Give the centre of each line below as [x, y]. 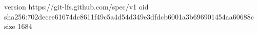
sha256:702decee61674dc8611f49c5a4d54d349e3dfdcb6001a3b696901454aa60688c [129, 16]
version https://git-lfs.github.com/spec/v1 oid [76, 6]
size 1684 [18, 26]
